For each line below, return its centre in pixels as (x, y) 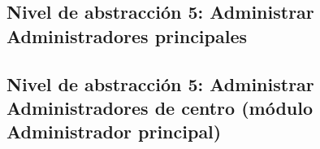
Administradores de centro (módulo (160, 107)
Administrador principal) (114, 131)
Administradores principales (127, 35)
